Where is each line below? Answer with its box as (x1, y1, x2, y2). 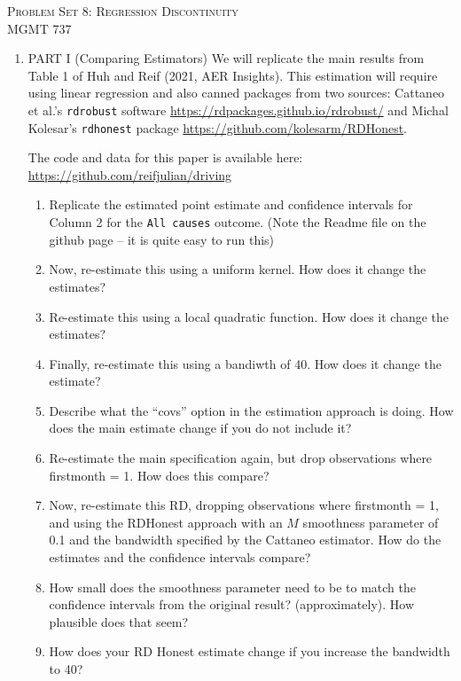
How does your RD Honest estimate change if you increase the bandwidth (49, 642, 450, 661)
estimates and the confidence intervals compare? (49, 548, 311, 567)
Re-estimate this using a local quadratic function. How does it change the (49, 307, 449, 325)
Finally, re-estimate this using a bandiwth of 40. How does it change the (49, 354, 441, 372)
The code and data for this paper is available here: (27, 148, 303, 167)
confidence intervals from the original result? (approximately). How (49, 595, 415, 614)
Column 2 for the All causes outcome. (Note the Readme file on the (49, 213, 426, 231)
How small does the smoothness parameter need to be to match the (49, 577, 416, 596)
